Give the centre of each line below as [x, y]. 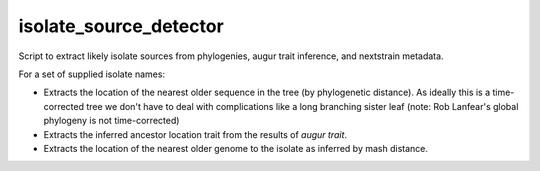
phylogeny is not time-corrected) [111, 121]
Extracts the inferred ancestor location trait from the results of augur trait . [195, 134]
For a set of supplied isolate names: [91, 74]
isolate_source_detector [121, 26]
